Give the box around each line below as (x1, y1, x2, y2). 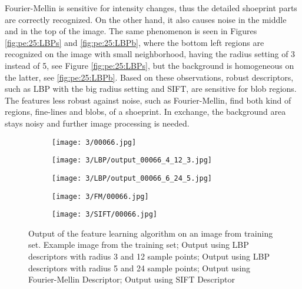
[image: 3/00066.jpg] (52, 138, 137, 147)
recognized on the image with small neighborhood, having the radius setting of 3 (5, 48, 296, 60)
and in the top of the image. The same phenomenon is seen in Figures (5, 25, 257, 37)
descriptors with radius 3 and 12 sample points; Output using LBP (28, 250, 270, 262)
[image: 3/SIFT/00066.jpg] (52, 210, 157, 219)
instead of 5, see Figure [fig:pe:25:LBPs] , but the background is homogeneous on (5, 59, 294, 71)
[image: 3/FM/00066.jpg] (52, 192, 149, 201)
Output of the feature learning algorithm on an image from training (28, 227, 273, 239)
